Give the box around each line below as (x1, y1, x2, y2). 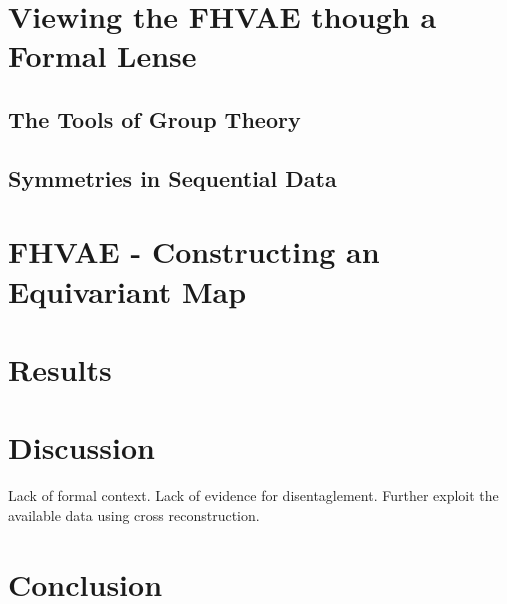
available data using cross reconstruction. (8, 504, 260, 525)
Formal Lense (8, 35, 197, 76)
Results (8, 348, 112, 389)
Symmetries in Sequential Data (8, 162, 337, 193)
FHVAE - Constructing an (8, 231, 380, 272)
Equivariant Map (8, 270, 247, 311)
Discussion (8, 427, 155, 468)
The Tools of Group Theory (8, 103, 301, 134)
